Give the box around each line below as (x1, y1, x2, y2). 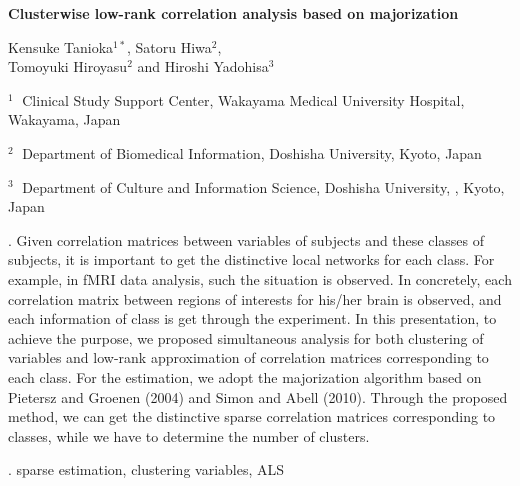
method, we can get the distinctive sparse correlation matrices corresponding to (8, 406, 496, 427)
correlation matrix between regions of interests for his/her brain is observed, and (8, 288, 502, 309)
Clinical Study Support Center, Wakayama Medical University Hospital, (22, 89, 465, 110)
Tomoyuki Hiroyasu (8, 56, 128, 77)
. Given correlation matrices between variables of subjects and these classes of (8, 229, 485, 250)
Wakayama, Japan (8, 109, 121, 130)
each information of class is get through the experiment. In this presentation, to (8, 308, 497, 329)
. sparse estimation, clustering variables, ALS (8, 459, 285, 480)
